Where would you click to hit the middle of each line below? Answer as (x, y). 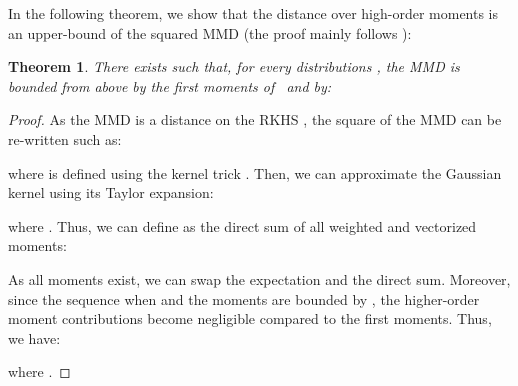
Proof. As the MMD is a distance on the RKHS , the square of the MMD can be (255, 119)
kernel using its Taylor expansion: (111, 192)
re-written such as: (65, 138)
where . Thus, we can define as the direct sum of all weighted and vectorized (242, 225)
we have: (34, 337)
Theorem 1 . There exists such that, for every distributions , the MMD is (234, 66)
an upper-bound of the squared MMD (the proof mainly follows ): (210, 32)
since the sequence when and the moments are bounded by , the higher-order (244, 298)
